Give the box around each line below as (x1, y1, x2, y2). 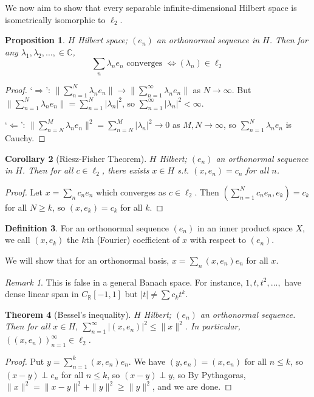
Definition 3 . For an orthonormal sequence (5, 221, 169, 234)
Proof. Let (5, 185, 43, 198)
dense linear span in (5, 287, 79, 300)
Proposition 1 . (5, 33, 65, 46)
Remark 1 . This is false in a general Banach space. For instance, (5, 275, 243, 288)
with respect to (189, 233, 246, 246)
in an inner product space (197, 221, 293, 234)
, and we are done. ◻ (152, 380, 232, 393)
